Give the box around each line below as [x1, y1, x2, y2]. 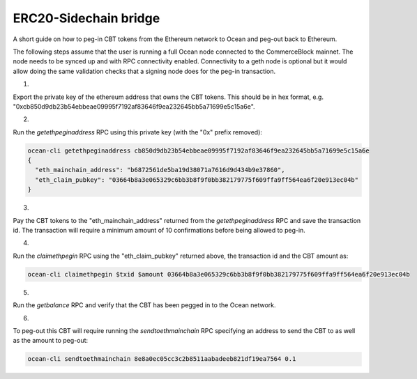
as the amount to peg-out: [13, 337, 89, 345]
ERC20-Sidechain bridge [13, 10, 160, 26]
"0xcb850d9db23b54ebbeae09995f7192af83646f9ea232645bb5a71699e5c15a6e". [13, 102, 255, 111]
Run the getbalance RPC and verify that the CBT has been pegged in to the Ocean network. [13, 301, 276, 309]
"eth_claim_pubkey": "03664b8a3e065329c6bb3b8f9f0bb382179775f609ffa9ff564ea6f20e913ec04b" [35, 176, 359, 184]
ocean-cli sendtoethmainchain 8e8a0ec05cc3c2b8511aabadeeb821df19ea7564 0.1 [27, 355, 296, 363]
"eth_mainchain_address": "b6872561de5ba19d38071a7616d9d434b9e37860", [35, 166, 285, 174]
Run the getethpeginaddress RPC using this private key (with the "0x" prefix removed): [13, 127, 263, 136]
